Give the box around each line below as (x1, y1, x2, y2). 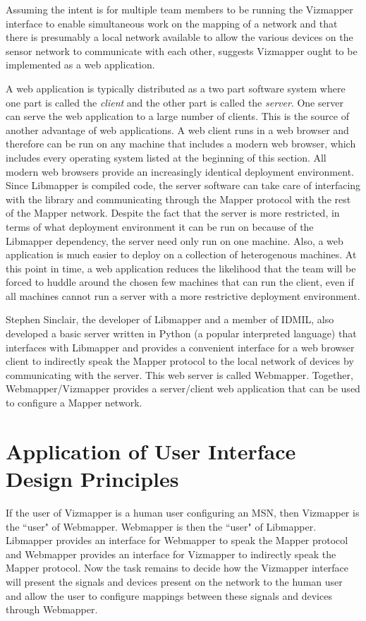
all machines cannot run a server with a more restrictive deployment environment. (6, 288, 360, 303)
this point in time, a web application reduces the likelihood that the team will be (6, 260, 356, 275)
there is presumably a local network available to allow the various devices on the (6, 30, 353, 44)
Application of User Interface (6, 436, 296, 465)
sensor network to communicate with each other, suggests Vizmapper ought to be (6, 43, 358, 58)
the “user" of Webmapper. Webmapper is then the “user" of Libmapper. (6, 519, 317, 533)
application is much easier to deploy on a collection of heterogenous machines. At (6, 247, 357, 262)
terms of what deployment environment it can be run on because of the (6, 219, 314, 234)
